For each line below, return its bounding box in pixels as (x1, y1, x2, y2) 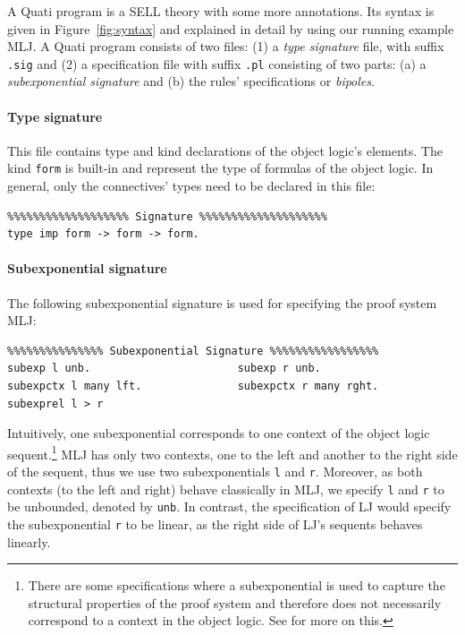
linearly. (7, 532, 51, 551)
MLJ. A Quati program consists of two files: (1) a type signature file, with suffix (7, 37, 444, 56)
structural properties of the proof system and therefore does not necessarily (28, 593, 442, 612)
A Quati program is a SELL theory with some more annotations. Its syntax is (7, 2, 435, 20)
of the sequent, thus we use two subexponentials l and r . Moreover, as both (7, 462, 423, 481)
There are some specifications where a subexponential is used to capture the (28, 576, 445, 595)
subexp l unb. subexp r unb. (7, 362, 321, 375)
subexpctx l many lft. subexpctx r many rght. (7, 380, 379, 393)
